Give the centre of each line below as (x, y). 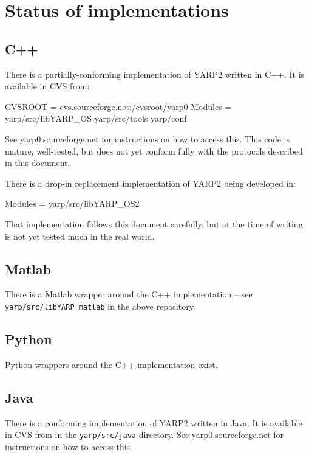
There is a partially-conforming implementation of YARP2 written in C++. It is (155, 74)
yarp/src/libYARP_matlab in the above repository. (100, 306)
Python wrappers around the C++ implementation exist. (111, 364)
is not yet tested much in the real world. (80, 236)
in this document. (38, 163)
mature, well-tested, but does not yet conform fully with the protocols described (154, 151)
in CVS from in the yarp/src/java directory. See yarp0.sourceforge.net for (144, 435)
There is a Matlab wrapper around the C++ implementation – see (129, 294)
